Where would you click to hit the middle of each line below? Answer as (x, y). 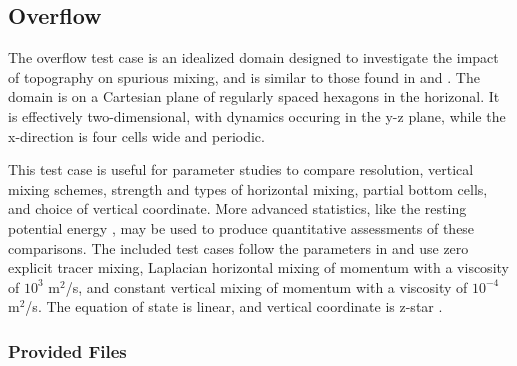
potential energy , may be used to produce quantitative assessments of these (241, 227)
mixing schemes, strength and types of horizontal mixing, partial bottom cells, (248, 188)
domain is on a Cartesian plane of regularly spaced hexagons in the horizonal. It (254, 96)
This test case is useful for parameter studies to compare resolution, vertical (241, 169)
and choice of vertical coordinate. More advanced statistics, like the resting (237, 208)
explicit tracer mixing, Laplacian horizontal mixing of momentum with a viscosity (258, 267)
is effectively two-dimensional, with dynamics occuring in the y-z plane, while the (257, 115)
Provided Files (67, 350)
